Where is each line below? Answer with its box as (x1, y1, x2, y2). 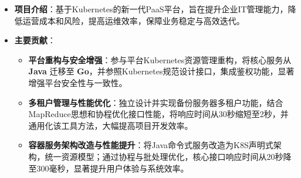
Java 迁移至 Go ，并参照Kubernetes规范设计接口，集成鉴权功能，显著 (28, 65, 295, 77)
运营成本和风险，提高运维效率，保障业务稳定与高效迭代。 (22, 14, 245, 26)
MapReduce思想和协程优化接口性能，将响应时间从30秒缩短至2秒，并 (28, 108, 289, 120)
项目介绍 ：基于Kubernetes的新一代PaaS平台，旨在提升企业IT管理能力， (14, 3, 288, 15)
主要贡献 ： (14, 34, 56, 46)
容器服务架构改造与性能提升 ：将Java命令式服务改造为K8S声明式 (28, 139, 273, 151)
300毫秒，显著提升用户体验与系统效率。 (36, 162, 189, 174)
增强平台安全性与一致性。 (28, 76, 127, 88)
